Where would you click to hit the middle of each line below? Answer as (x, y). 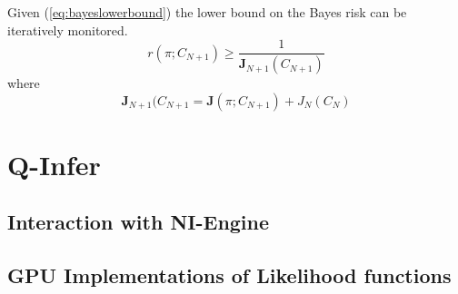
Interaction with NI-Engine (139, 222)
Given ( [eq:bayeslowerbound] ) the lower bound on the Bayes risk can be (207, 12)
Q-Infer (54, 164)
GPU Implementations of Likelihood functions (229, 275)
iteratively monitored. (68, 29)
